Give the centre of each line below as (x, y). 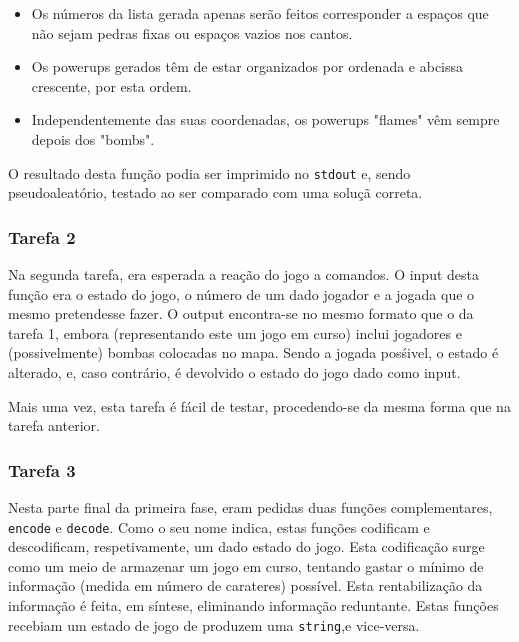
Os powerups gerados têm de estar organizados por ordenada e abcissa (247, 66)
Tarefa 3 (42, 469)
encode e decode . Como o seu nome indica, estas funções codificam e (219, 526)
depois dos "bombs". (93, 138)
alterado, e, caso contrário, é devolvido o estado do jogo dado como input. (234, 372)
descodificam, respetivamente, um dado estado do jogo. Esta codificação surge (246, 546)
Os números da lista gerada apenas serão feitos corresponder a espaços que (260, 13)
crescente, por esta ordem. (111, 85)
